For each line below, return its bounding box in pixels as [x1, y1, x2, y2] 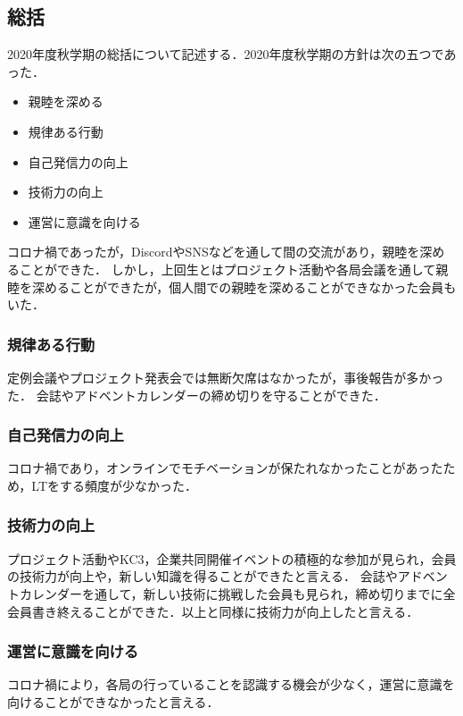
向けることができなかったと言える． [7, 692, 219, 711]
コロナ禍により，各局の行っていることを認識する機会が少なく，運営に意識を [7, 675, 455, 694]
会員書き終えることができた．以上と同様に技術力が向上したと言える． [7, 602, 419, 620]
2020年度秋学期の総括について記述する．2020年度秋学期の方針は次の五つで [7, 45, 444, 63]
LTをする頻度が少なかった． [31, 476, 197, 494]
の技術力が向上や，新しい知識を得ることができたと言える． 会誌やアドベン [7, 567, 448, 585]
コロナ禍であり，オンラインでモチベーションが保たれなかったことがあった [7, 459, 443, 477]
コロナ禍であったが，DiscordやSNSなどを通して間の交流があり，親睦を [7, 242, 420, 261]
